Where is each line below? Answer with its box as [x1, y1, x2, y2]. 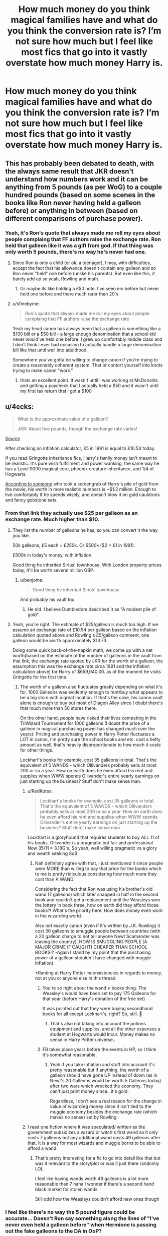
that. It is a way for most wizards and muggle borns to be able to [27, 1140, 161, 1146]
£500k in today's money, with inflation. [12, 552, 93, 558]
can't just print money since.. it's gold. [50, 1088, 129, 1094]
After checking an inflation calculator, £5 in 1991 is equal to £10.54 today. [5, 445, 155, 451]
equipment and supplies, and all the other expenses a [50, 1026, 160, 1032]
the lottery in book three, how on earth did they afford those [35, 902, 159, 908]
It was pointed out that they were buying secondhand [42, 1005, 153, 1011]
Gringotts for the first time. [12, 674, 68, 680]
